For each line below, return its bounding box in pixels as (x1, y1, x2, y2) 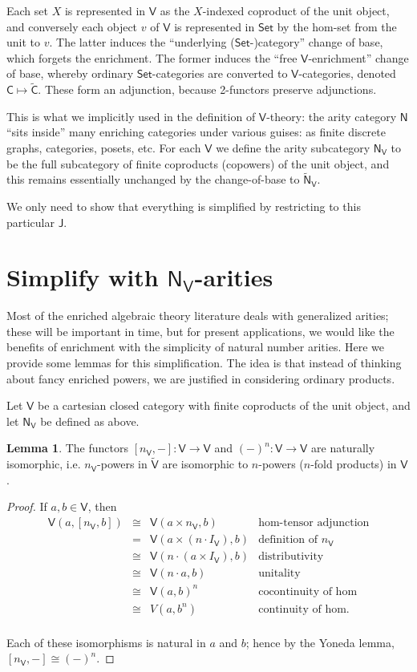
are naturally (311, 439, 375, 456)
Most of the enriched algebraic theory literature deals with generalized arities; (6, 307, 389, 324)
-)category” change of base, (249, 34, 383, 51)
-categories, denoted (298, 65, 396, 82)
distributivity (258, 551, 324, 563)
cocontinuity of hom (258, 585, 358, 597)
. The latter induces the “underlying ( (49, 34, 235, 51)
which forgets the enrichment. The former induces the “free (6, 49, 298, 66)
